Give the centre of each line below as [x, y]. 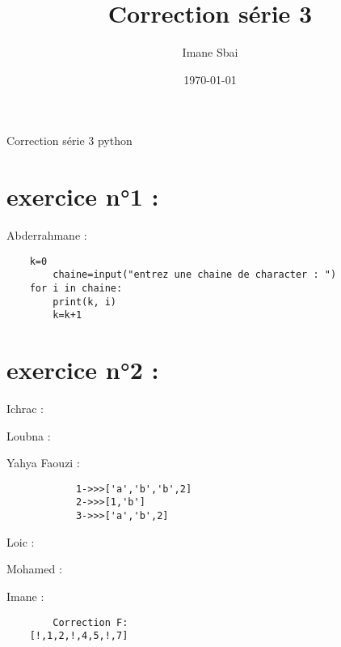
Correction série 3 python [69, 140]
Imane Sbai [210, 52]
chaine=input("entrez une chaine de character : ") [195, 275]
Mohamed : [34, 569]
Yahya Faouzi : [43, 463]
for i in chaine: [76, 288]
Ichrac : [25, 409]
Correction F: [91, 622]
